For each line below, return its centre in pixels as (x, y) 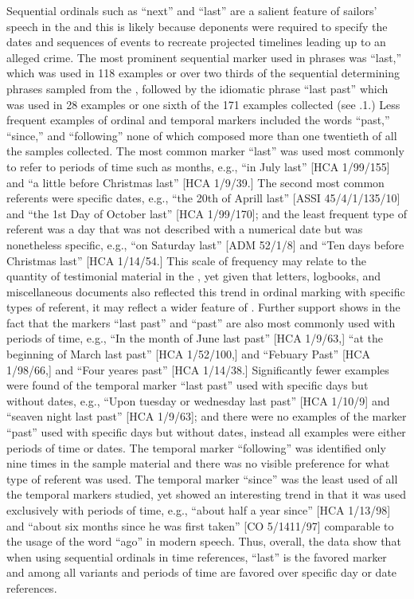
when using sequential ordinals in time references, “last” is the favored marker (197, 556)
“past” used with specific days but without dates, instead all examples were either (206, 432)
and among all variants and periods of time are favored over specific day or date (202, 572)
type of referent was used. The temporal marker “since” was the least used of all (202, 478)
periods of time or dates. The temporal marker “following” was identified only (196, 447)
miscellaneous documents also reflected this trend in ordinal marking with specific (206, 291)
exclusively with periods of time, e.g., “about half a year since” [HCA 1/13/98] (199, 510)
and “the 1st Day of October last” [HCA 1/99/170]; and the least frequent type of (207, 213)
